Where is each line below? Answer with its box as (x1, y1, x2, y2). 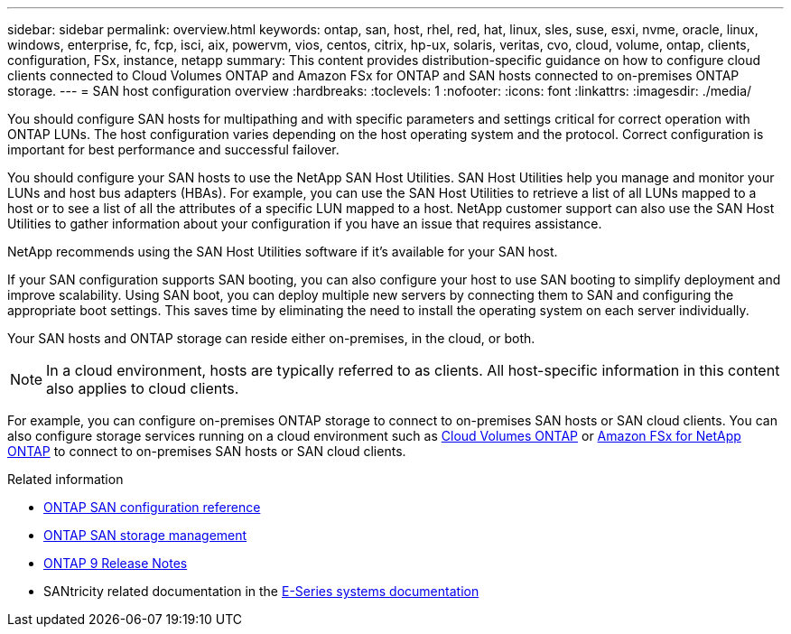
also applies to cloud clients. (46, 379, 239, 397)
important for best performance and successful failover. (7, 142, 340, 157)
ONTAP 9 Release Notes (43, 555, 188, 571)
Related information (7, 471, 124, 487)
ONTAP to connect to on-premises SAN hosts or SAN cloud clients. (7, 443, 406, 459)
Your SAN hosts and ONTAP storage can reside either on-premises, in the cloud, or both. (7, 331, 535, 346)
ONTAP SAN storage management (43, 527, 247, 543)
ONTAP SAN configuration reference (43, 499, 261, 515)
